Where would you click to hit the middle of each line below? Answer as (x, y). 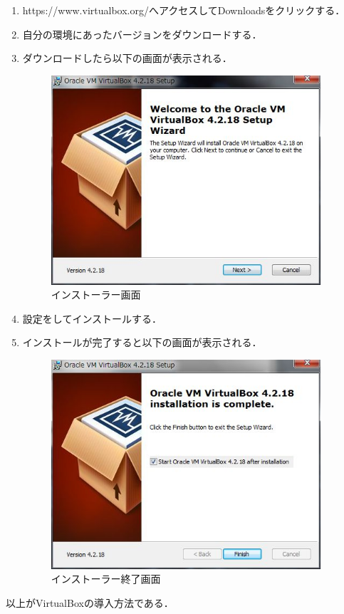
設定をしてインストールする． (92, 318)
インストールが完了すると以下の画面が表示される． (142, 342)
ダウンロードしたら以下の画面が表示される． (127, 58)
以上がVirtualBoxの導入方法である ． (90, 603)
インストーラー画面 (96, 295)
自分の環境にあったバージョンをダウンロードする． (142, 34)
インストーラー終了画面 (106, 579)
